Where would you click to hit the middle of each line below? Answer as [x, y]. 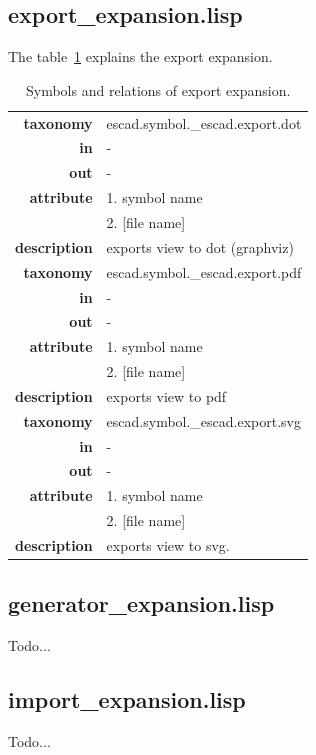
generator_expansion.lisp [141, 603]
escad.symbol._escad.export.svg [204, 420]
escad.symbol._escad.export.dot [204, 122]
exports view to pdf [166, 395]
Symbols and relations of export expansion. [158, 89]
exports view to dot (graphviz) [200, 246]
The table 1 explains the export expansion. [140, 56]
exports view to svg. [168, 544]
